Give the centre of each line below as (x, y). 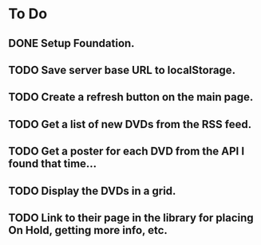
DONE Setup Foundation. (71, 43)
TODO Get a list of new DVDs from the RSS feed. (130, 124)
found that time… (53, 164)
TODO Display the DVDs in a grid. (92, 191)
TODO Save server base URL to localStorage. (122, 70)
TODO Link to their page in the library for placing (131, 218)
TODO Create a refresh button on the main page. (131, 97)
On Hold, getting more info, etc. (88, 230)
